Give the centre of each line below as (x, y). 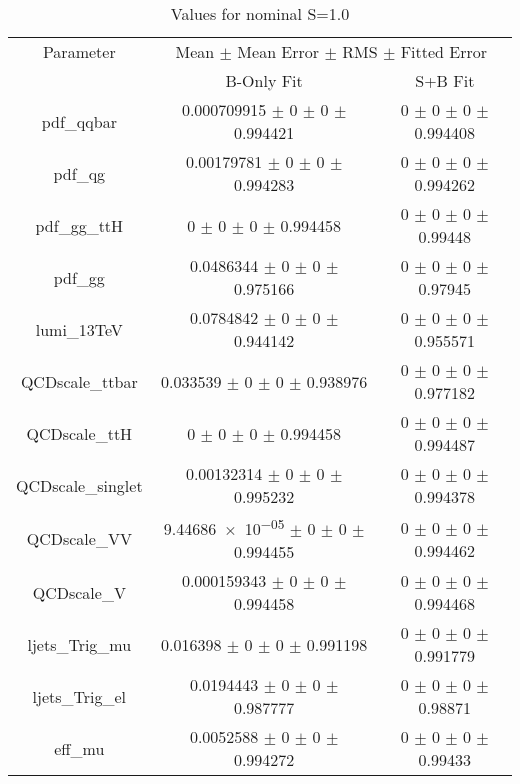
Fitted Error (444, 51)
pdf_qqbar (79, 121)
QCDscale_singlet (79, 485)
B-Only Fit (264, 80)
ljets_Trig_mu (79, 644)
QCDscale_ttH (79, 433)
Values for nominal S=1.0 (260, 13)
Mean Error (278, 51)
